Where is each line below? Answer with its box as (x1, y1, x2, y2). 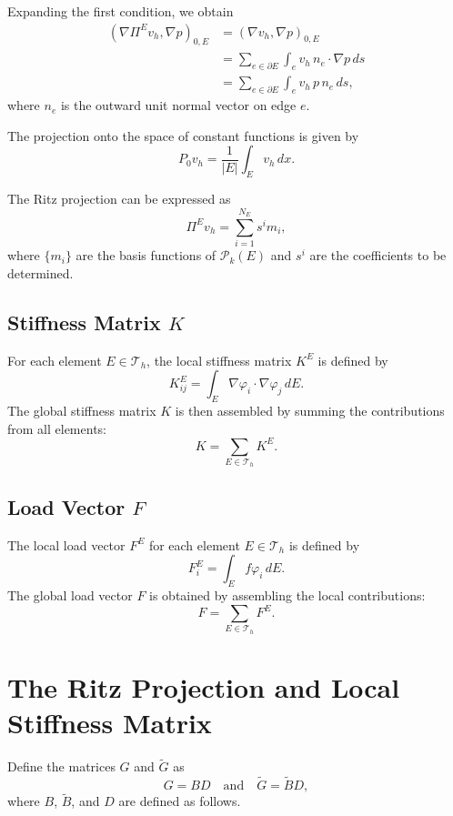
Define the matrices (7, 757, 116, 776)
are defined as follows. (118, 791, 241, 811)
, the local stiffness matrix (146, 350, 292, 369)
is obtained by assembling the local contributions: (149, 585, 426, 604)
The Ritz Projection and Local (7, 669, 400, 705)
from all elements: (7, 418, 106, 438)
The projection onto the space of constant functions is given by (7, 126, 359, 145)
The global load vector (7, 585, 133, 604)
